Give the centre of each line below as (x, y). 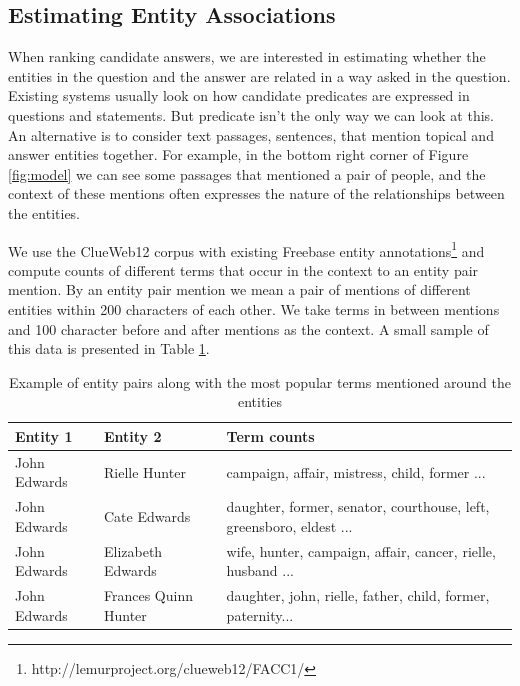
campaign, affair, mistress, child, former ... (356, 471)
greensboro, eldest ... (289, 525)
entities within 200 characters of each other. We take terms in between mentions (254, 308)
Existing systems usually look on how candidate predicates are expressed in (239, 95)
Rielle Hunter (144, 471)
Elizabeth (133, 550)
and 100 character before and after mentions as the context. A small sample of (248, 328)
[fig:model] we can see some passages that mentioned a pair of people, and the (247, 173)
